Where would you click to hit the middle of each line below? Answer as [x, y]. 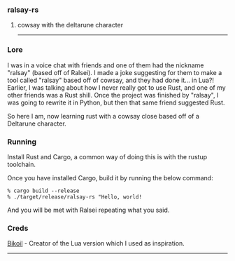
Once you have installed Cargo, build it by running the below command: [110, 178]
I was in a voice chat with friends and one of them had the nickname [106, 65]
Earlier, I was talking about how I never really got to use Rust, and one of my [116, 87]
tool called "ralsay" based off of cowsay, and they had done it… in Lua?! [111, 80]
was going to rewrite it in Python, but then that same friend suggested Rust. [116, 102]
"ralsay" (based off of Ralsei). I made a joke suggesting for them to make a [115, 72]
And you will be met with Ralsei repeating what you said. [88, 210]
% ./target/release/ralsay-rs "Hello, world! [74, 197]
